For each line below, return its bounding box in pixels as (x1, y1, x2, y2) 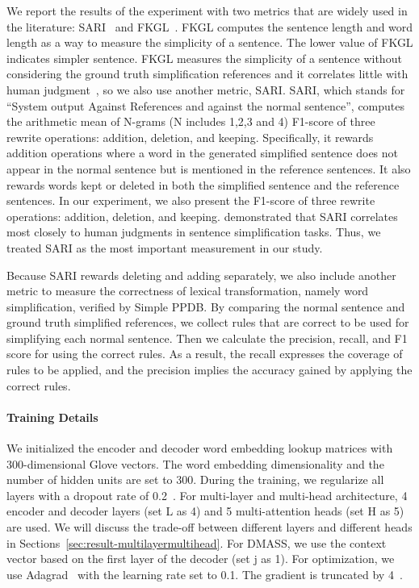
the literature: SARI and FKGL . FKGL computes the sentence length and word (6, 18, 413, 35)
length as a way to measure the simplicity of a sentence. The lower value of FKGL (6, 34, 413, 51)
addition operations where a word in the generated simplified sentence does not (6, 144, 399, 161)
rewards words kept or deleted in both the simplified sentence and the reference (6, 176, 400, 193)
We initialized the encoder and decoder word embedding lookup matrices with (6, 440, 393, 457)
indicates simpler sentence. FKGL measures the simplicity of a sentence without (6, 49, 402, 66)
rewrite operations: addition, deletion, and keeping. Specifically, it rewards (6, 128, 374, 145)
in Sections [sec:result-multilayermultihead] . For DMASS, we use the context (6, 534, 387, 551)
